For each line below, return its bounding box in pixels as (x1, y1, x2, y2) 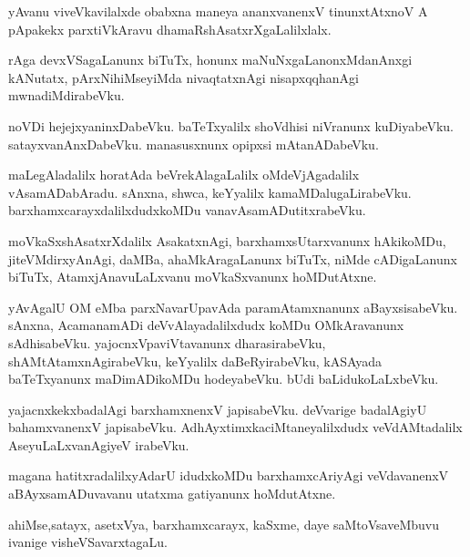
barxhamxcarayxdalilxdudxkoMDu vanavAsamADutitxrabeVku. (8, 201, 366, 220)
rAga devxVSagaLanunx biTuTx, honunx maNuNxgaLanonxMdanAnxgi (8, 50, 413, 69)
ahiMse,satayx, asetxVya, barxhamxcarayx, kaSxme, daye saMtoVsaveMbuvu (8, 514, 439, 533)
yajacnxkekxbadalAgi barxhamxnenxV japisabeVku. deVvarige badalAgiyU (8, 399, 427, 418)
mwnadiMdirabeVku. (8, 86, 125, 105)
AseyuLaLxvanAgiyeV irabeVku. (8, 435, 189, 454)
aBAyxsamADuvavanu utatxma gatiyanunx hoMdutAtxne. (8, 484, 336, 503)
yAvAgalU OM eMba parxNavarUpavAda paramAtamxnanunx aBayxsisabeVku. (8, 297, 458, 316)
